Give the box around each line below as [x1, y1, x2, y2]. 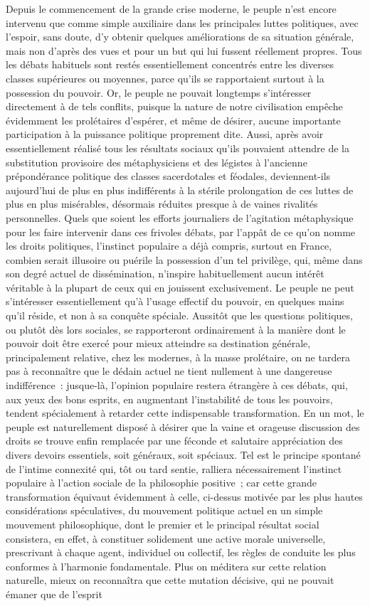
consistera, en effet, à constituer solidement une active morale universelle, [6, 531, 326, 546]
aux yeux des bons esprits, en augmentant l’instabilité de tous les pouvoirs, [6, 391, 333, 406]
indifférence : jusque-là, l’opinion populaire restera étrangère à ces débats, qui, [6, 378, 348, 393]
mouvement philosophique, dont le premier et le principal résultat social [6, 516, 319, 531]
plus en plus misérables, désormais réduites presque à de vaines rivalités [6, 196, 318, 211]
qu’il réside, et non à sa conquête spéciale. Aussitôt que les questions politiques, [6, 308, 353, 323]
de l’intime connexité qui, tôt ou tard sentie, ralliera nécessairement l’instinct [6, 461, 342, 476]
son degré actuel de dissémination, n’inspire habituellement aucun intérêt [6, 266, 324, 281]
